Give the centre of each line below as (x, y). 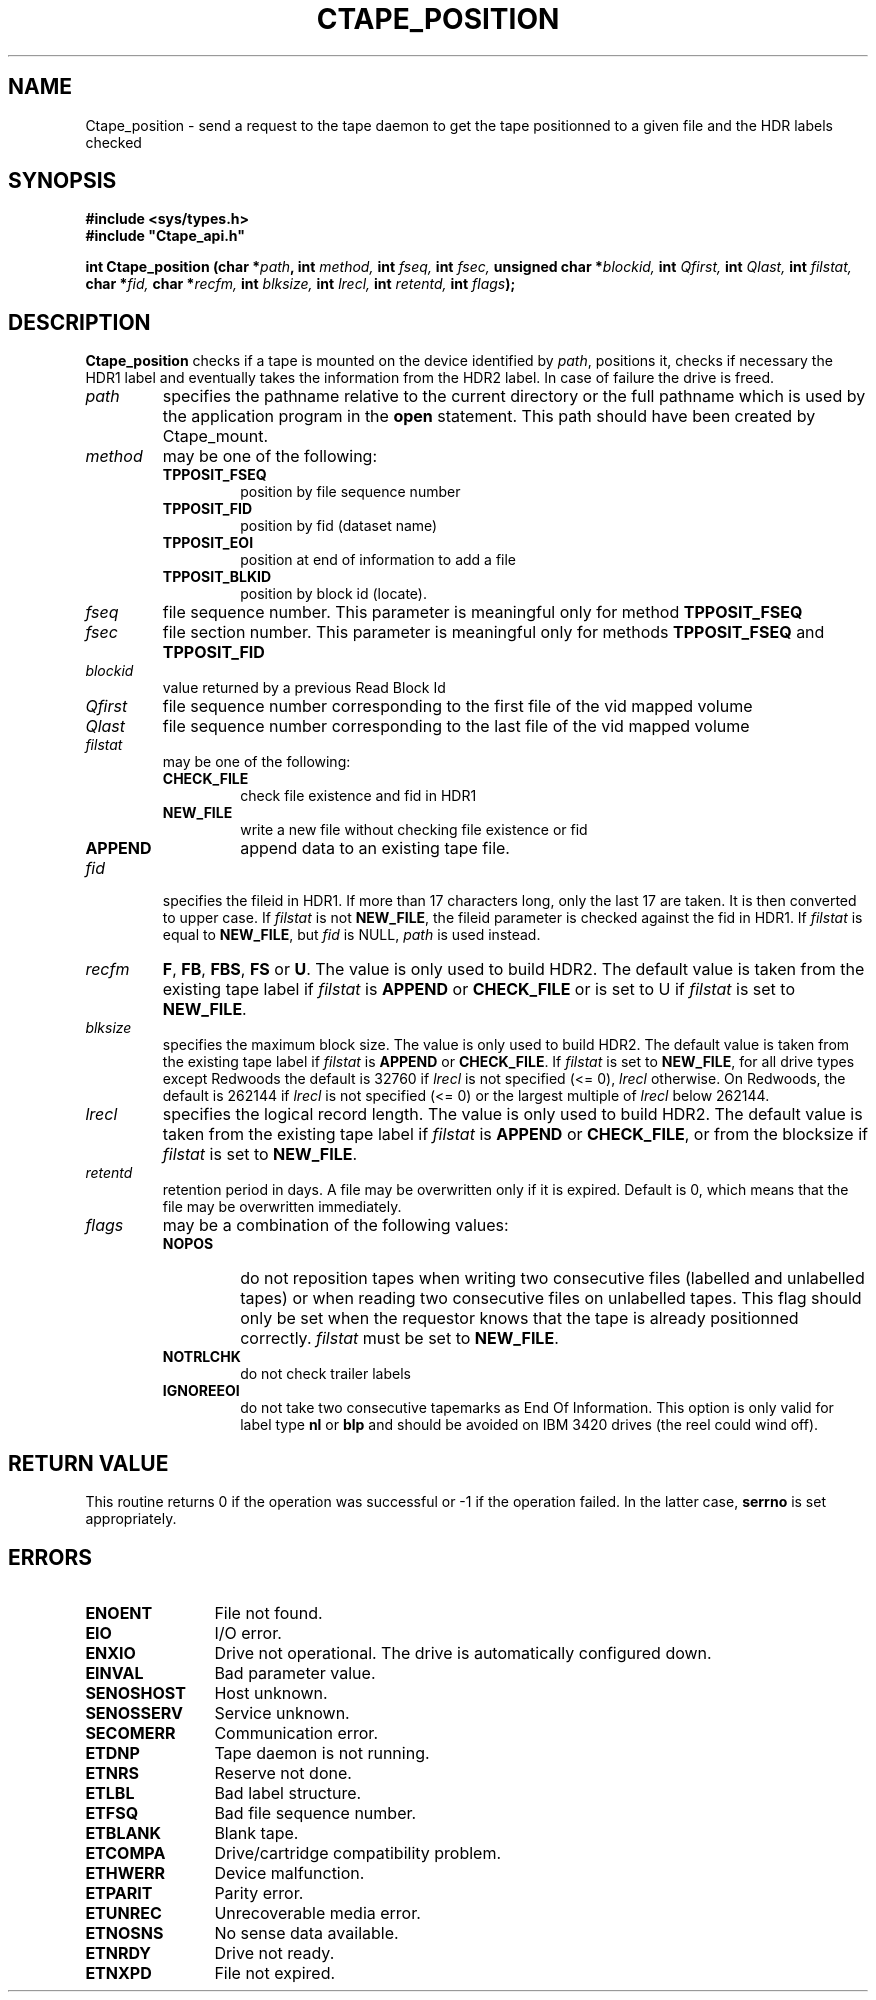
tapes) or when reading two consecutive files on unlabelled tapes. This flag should (551, 1298)
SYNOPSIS (62, 181)
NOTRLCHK (201, 1357)
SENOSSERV (134, 1712)
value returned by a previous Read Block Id (304, 688)
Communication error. (296, 1732)
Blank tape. (256, 1832)
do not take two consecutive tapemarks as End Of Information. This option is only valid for (537, 1408)
